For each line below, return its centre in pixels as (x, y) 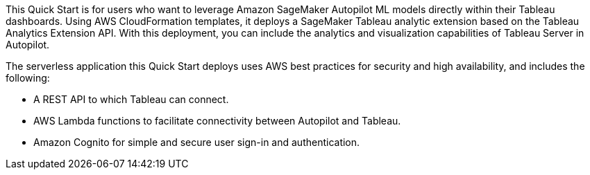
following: (28, 78)
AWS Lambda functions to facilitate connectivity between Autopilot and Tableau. (217, 121)
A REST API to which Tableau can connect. (131, 99)
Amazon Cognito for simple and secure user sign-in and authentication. (197, 142)
